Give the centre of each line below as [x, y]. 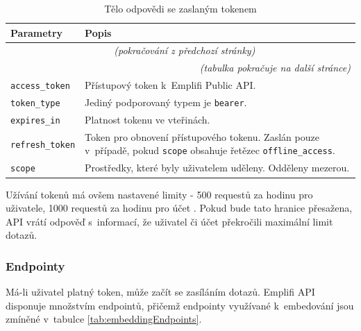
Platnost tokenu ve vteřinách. [148, 119]
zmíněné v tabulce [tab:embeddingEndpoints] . [104, 319]
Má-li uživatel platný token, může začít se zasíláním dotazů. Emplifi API [160, 292]
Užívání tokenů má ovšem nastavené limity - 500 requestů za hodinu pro [159, 194]
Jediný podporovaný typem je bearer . [166, 102]
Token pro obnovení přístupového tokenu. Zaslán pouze [202, 136]
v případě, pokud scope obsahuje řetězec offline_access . [210, 150]
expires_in [35, 120]
